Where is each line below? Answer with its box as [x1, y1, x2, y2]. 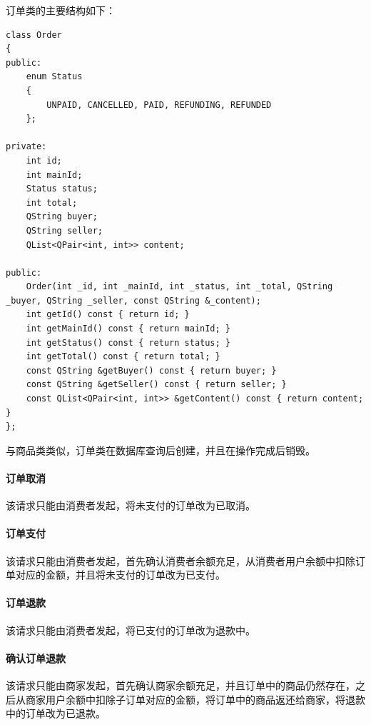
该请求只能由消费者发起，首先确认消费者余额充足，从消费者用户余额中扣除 [6, 553, 355, 568]
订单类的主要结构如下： [6, 3, 116, 17]
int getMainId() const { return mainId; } [26, 324, 230, 334]
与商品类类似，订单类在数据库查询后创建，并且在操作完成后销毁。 [6, 442, 315, 457]
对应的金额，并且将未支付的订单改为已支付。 [15, 567, 225, 582]
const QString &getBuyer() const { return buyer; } [26, 365, 277, 376]
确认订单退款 [6, 650, 66, 665]
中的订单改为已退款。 [6, 706, 106, 721]
